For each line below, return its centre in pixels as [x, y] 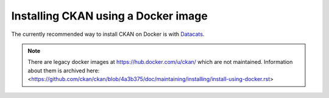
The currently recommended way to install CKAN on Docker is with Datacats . [108, 34]
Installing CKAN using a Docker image [110, 16]
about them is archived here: [64, 71]
